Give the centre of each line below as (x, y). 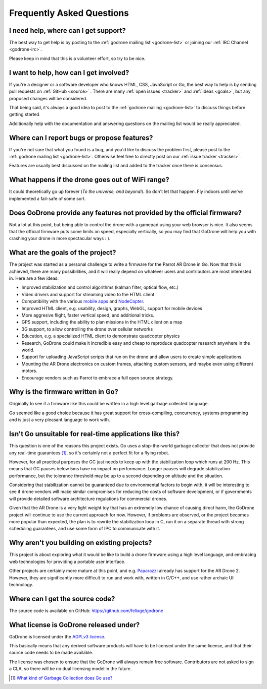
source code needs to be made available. (51, 653)
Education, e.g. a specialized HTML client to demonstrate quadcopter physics (101, 336)
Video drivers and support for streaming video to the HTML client (88, 294)
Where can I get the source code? (62, 598)
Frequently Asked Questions (69, 13)
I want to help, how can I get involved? (69, 73)
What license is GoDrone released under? (74, 625)
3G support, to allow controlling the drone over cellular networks (87, 329)
